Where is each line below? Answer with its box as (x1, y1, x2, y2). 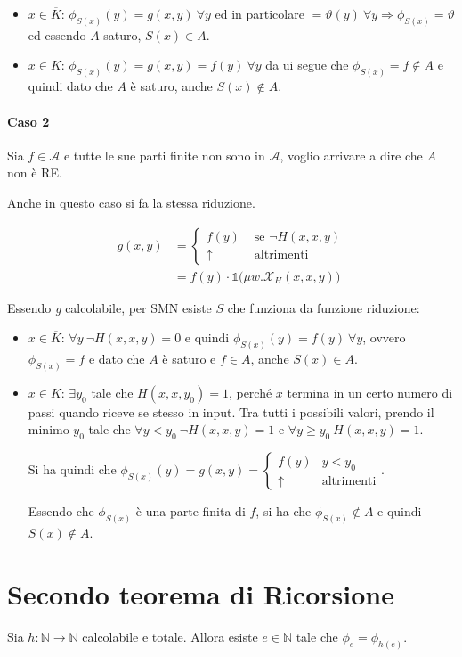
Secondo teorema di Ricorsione (7, 575, 394, 612)
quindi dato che (28, 77, 113, 95)
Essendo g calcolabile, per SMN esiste (7, 298, 212, 316)
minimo (28, 420, 69, 439)
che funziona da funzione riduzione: (227, 298, 420, 316)
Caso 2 (7, 111, 50, 130)
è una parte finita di (135, 502, 246, 521)
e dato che (88, 349, 145, 367)
